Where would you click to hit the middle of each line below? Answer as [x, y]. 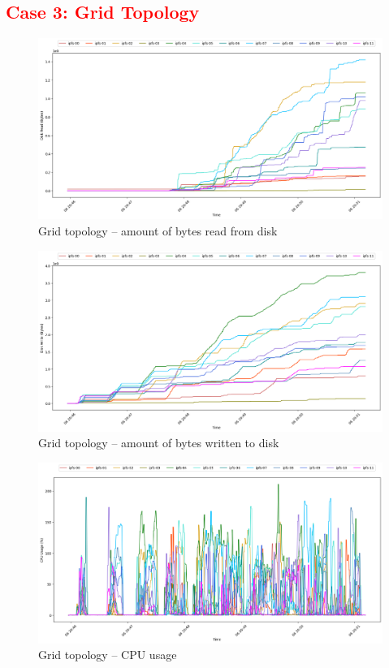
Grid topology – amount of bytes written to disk [159, 443]
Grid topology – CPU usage [108, 655]
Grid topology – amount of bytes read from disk [158, 230]
